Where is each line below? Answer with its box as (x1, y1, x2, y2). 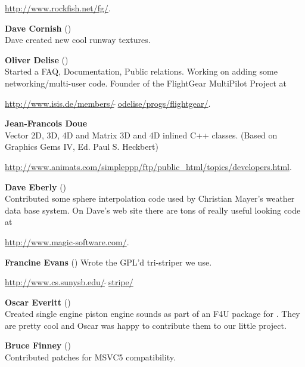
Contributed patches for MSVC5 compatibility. (5, 351, 176, 363)
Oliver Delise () (5, 53, 69, 66)
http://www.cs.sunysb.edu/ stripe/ (5, 276, 133, 288)
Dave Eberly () (5, 180, 67, 193)
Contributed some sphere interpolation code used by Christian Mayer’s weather (5, 192, 295, 205)
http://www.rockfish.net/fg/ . (5, 2, 111, 14)
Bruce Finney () (5, 339, 71, 351)
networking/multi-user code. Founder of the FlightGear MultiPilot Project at (5, 76, 287, 89)
